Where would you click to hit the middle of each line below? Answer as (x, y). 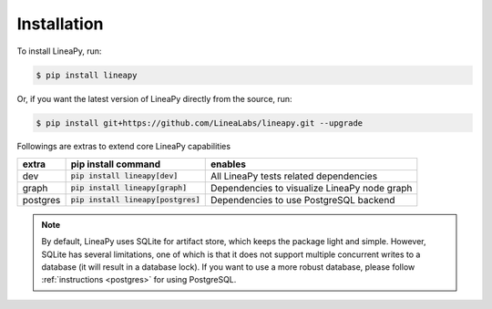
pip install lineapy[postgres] (135, 200)
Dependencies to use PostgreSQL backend (302, 200)
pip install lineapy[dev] (124, 176)
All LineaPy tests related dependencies (294, 176)
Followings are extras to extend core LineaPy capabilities (124, 147)
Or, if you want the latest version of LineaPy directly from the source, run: (154, 98)
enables (228, 164)
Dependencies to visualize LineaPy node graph (311, 188)
